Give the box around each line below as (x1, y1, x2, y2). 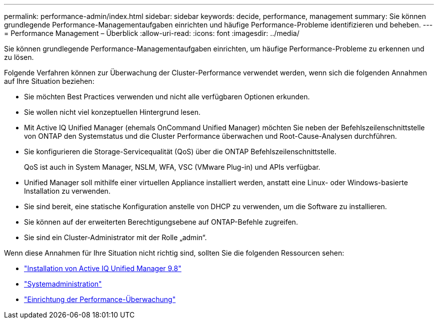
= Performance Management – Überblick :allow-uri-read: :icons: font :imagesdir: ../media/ (4, 29, 299, 37)
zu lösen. (4, 53, 34, 61)
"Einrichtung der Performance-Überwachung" (24, 295, 176, 304)
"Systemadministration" (24, 280, 102, 288)
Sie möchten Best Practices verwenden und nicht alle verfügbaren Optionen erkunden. (24, 92, 310, 101)
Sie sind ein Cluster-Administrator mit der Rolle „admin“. (24, 233, 207, 242)
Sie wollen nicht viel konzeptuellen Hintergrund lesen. (24, 108, 200, 116)
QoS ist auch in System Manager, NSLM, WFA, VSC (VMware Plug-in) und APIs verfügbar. (24, 163, 320, 171)
